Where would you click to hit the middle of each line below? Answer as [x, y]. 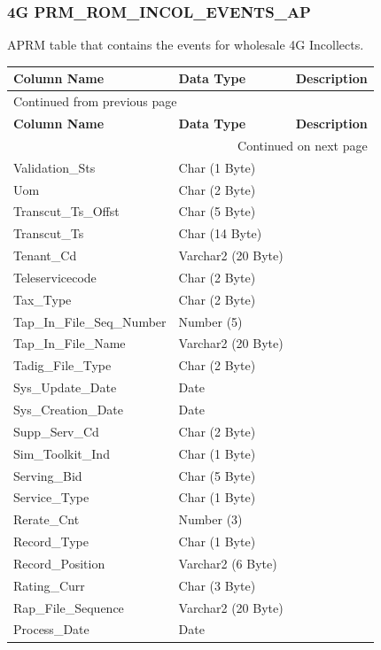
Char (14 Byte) [220, 233]
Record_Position [59, 563]
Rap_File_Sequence [69, 607]
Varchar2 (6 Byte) [228, 563]
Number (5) [210, 321]
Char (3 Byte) [217, 585]
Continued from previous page [95, 101]
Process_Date [51, 629]
